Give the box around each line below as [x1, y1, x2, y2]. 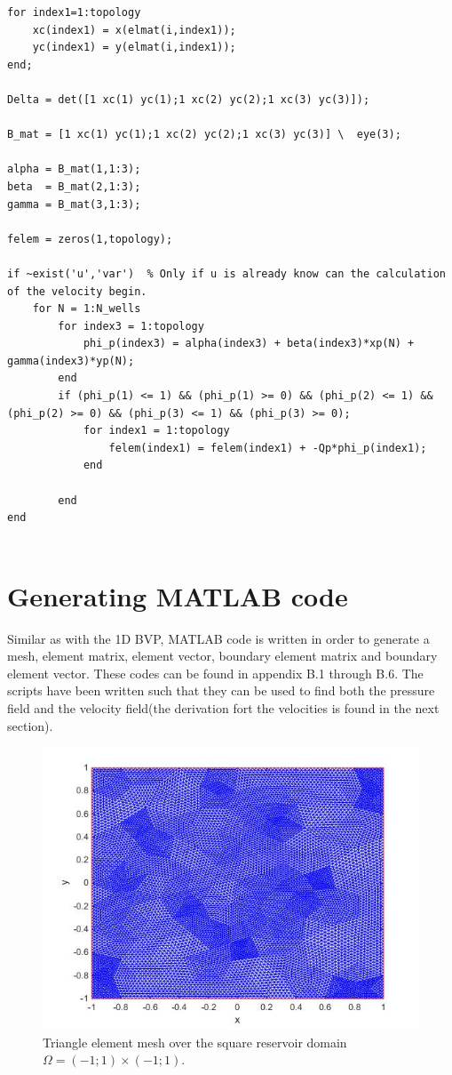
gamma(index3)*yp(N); [7, 354, 135, 367]
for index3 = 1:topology [58, 319, 204, 333]
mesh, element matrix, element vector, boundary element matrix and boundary [7, 646, 438, 665]
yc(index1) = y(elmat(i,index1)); [32, 41, 236, 54]
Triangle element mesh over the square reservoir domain [43, 1032, 347, 1051]
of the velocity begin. [7, 285, 147, 298]
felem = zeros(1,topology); [7, 232, 173, 245]
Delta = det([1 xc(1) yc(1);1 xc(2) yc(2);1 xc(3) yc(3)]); [7, 92, 370, 106]
